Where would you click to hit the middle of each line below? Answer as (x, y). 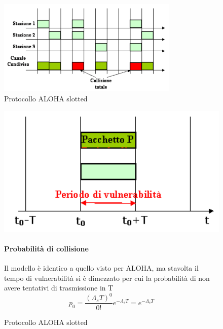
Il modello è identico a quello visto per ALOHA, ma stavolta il (101, 268)
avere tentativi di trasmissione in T (59, 288)
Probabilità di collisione (46, 248)
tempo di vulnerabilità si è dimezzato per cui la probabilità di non (107, 278)
